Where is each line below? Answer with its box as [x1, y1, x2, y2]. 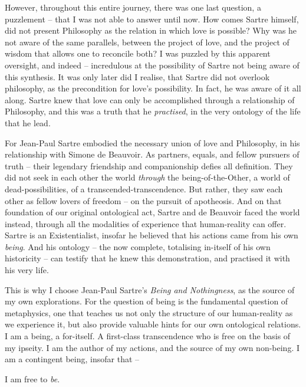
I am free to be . [5, 372, 60, 385]
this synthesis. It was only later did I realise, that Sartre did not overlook [5, 70, 270, 83]
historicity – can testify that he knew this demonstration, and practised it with [5, 252, 290, 264]
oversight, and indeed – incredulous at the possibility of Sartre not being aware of [5, 58, 300, 71]
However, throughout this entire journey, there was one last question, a [5, 1, 261, 13]
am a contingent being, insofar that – [5, 353, 140, 365]
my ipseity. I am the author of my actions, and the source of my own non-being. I [5, 341, 300, 353]
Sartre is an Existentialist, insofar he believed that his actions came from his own [5, 229, 298, 241]
